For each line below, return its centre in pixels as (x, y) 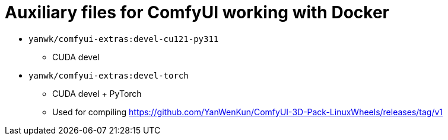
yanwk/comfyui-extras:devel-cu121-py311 (124, 39)
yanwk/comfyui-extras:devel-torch (109, 75)
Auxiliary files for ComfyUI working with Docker (197, 12)
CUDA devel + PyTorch (97, 93)
